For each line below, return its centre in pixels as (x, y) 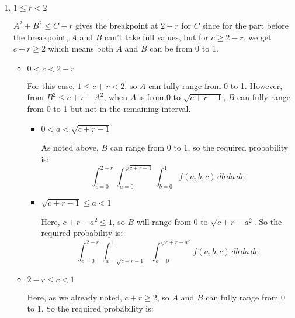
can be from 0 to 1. (184, 48)
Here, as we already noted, (74, 297)
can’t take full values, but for (156, 37)
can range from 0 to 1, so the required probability (199, 147)
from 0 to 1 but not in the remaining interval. (109, 108)
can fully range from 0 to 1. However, (216, 85)
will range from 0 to (172, 221)
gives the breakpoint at (117, 25)
